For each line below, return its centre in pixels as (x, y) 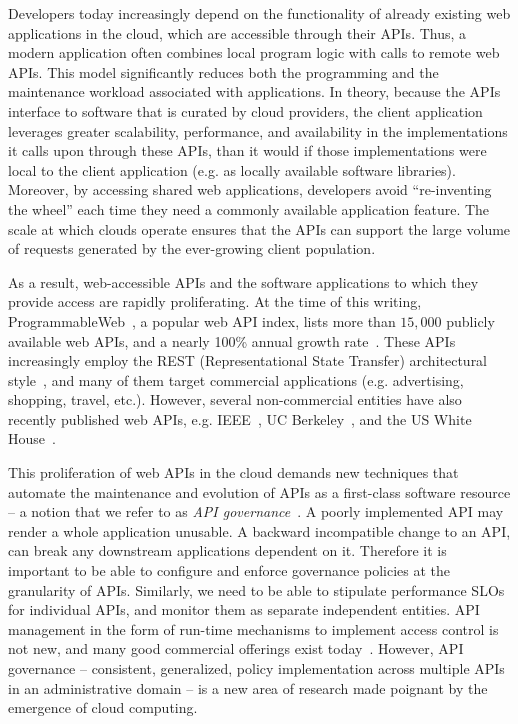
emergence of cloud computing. (103, 707)
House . (32, 438)
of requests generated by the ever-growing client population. (192, 248)
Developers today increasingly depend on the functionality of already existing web (259, 13)
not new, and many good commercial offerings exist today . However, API (236, 648)
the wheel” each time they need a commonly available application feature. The (249, 208)
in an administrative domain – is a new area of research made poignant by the (248, 687)
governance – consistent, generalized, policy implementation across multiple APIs (256, 668)
